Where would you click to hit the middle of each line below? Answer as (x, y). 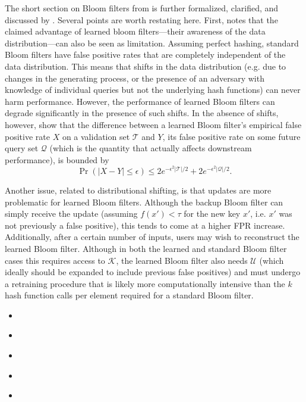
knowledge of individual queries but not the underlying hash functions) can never (153, 90)
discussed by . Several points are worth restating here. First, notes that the (141, 19)
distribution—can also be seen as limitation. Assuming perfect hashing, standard (152, 43)
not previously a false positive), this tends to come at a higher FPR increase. (145, 225)
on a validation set (96, 136)
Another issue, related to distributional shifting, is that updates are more (138, 190)
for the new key (212, 214)
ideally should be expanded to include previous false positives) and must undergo (153, 272)
